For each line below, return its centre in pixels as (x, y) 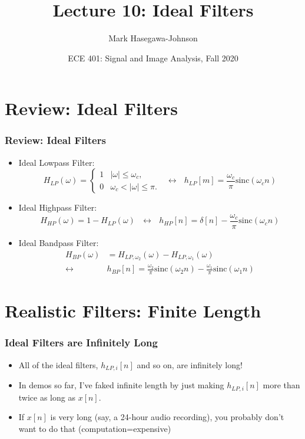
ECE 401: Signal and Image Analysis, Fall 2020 (153, 58)
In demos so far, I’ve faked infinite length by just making (121, 385)
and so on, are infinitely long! (190, 364)
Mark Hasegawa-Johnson (153, 38)
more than (281, 385)
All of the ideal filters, (58, 364)
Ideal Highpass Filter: (58, 207)
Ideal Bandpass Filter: (59, 242)
